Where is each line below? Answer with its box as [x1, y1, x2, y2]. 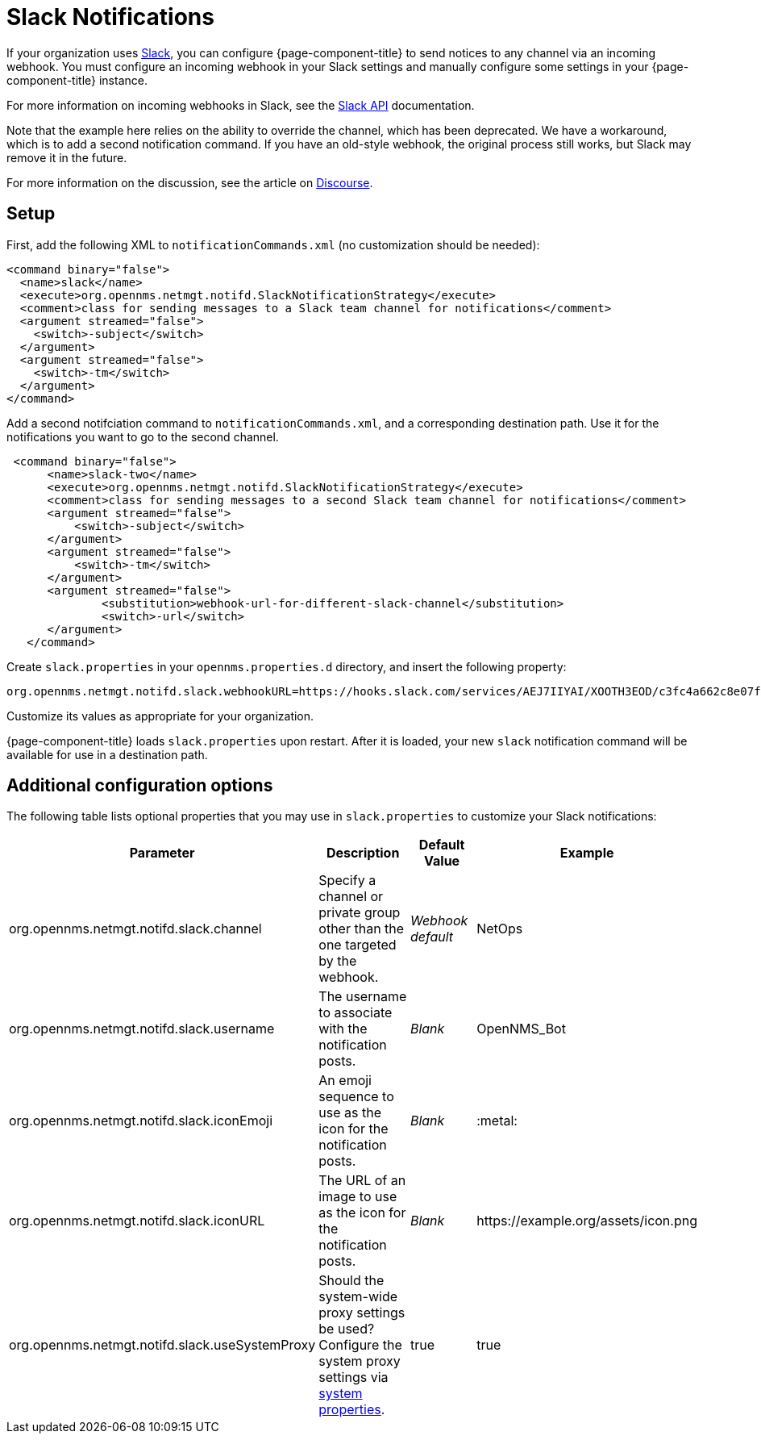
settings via [318, 1369, 389, 1386]
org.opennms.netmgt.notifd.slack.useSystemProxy [9, 1337, 316, 1354]
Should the [318, 1272, 385, 1289]
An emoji [318, 1072, 372, 1089]
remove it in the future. [6, 150, 127, 165]
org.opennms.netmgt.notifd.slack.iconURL [9, 1213, 265, 1229]
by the [318, 953, 357, 970]
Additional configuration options [6, 775, 273, 796]
